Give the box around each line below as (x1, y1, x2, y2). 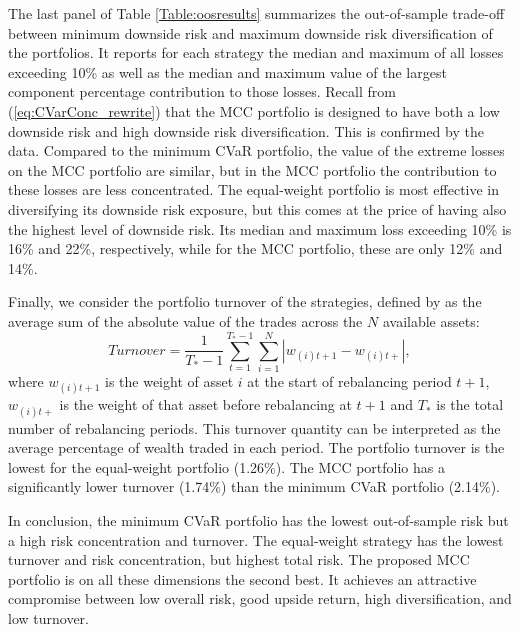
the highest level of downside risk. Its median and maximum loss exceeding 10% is (8, 218, 512, 239)
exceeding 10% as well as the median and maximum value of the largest (8, 61, 447, 82)
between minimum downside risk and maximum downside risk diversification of (8, 22, 493, 43)
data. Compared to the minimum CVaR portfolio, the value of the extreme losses (8, 140, 505, 161)
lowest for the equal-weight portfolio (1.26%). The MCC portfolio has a (8, 456, 445, 477)
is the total (436, 394, 504, 415)
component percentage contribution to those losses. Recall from (8, 81, 396, 102)
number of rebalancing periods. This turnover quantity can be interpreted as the (8, 417, 501, 438)
